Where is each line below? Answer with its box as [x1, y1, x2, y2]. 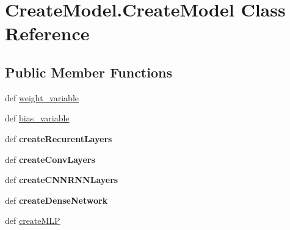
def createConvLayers [5, 153, 95, 165]
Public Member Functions [5, 62, 172, 81]
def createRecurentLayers [5, 132, 112, 145]
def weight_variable [5, 91, 79, 104]
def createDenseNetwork [5, 193, 108, 206]
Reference [5, 21, 90, 46]
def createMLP [5, 214, 60, 227]
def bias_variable [5, 112, 70, 124]
